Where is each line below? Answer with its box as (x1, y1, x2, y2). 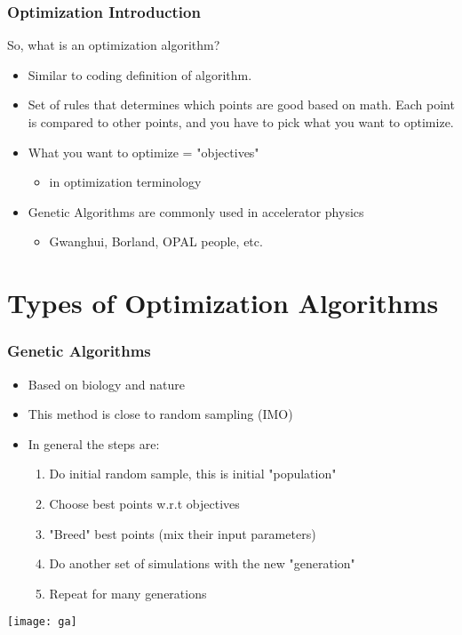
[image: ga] (7, 615, 77, 629)
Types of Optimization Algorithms (7, 285, 439, 321)
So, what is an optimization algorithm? (7, 36, 220, 54)
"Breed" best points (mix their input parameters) (49, 524, 316, 543)
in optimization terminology (49, 173, 202, 191)
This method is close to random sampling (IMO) (28, 405, 293, 423)
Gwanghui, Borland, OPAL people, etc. (49, 232, 263, 251)
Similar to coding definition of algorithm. (28, 65, 252, 84)
